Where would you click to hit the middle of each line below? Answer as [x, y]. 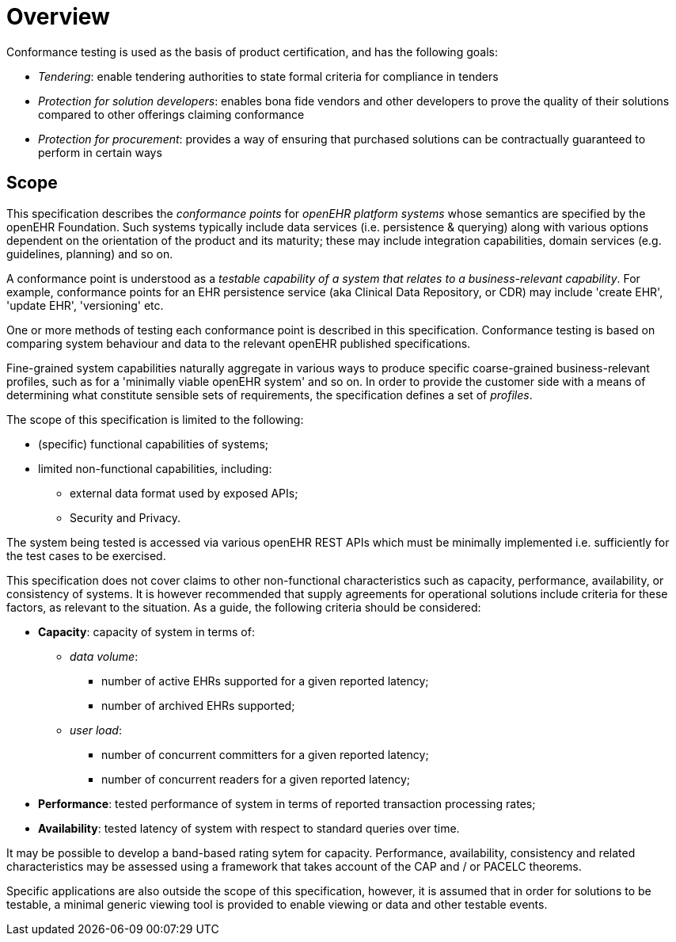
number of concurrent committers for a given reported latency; [265, 754]
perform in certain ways [100, 152]
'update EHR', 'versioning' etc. [85, 305]
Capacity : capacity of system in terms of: [146, 631]
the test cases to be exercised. [86, 555]
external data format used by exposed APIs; [184, 493]
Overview [58, 17]
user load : [96, 730]
